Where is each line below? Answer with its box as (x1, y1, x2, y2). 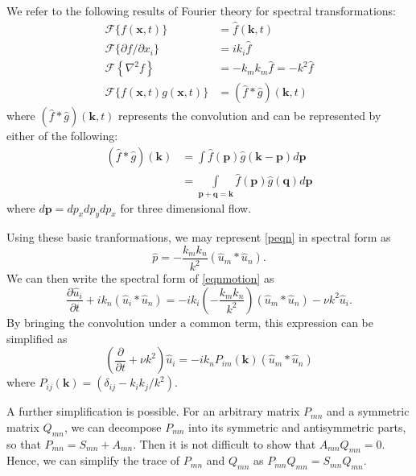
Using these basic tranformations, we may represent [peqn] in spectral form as (6, 229, 391, 246)
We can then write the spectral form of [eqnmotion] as (6, 270, 274, 287)
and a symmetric (327, 403, 410, 420)
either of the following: (6, 127, 118, 144)
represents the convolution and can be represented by (118, 107, 381, 124)
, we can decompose (64, 418, 162, 435)
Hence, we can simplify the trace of (6, 452, 180, 469)
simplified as (6, 329, 68, 346)
